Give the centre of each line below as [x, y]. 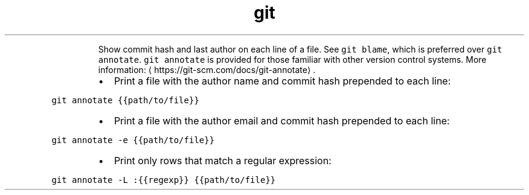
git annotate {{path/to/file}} [125, 100]
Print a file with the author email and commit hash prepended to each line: [282, 120]
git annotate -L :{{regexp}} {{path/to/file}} [164, 180]
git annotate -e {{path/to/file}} [133, 140]
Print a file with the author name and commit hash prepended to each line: [282, 81]
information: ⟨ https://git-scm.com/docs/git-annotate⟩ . [207, 69]
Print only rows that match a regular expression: [223, 160]
